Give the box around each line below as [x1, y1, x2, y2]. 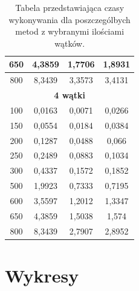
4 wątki [54, 89, 85, 101]
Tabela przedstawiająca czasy [15, 1, 124, 13]
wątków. [54, 36, 85, 49]
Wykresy [5, 262, 79, 287]
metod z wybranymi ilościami [15, 25, 124, 38]
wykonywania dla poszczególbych [8, 13, 131, 26]
